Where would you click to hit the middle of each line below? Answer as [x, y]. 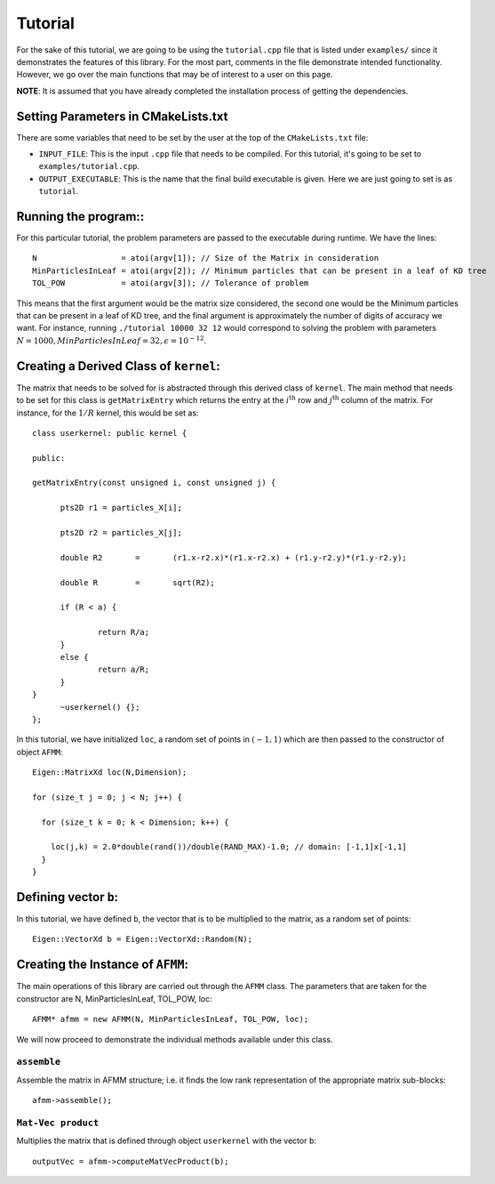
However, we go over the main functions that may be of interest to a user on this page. [175, 75]
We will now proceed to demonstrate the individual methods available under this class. [175, 1039]
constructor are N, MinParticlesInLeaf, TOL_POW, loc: [114, 999]
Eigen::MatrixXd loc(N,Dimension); [110, 773]
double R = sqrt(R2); [137, 582]
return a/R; [124, 670]
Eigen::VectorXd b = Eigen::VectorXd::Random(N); [143, 939]
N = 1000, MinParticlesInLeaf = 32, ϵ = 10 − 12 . [112, 340]
